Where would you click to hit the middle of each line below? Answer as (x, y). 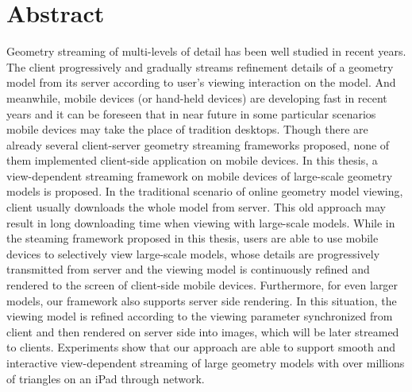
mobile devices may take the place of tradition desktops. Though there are (187, 129)
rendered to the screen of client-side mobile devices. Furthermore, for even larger (202, 285)
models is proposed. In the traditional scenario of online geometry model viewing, (205, 191)
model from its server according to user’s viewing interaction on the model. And (201, 82)
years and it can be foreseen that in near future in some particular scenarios (191, 113)
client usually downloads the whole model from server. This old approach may (196, 207)
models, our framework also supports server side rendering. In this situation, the (202, 300)
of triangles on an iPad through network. (106, 378)
